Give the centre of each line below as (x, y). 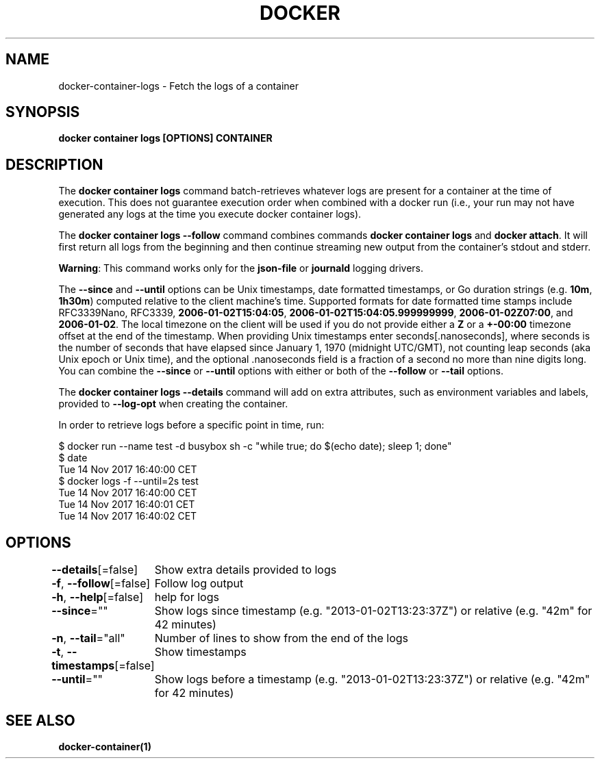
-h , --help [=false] (97, 597)
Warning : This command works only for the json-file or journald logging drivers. (241, 268)
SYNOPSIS (43, 112)
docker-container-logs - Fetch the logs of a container (179, 86)
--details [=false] (95, 570)
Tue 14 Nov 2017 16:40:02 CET (128, 516)
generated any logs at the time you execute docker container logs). (210, 214)
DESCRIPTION (54, 164)
